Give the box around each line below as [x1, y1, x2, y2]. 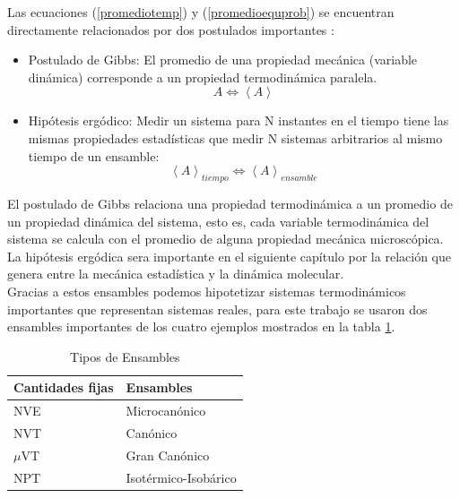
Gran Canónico [126, 445, 210, 464]
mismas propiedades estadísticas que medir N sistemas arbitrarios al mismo [28, 128, 443, 147]
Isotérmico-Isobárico [126, 468, 237, 486]
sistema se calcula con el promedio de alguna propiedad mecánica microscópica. [7, 229, 444, 248]
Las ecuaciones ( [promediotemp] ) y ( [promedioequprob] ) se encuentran [7, 3, 395, 21]
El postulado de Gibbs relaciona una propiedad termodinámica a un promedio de [7, 193, 453, 212]
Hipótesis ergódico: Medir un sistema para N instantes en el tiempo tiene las [28, 111, 449, 130]
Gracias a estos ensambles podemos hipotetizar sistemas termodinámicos [7, 281, 406, 300]
